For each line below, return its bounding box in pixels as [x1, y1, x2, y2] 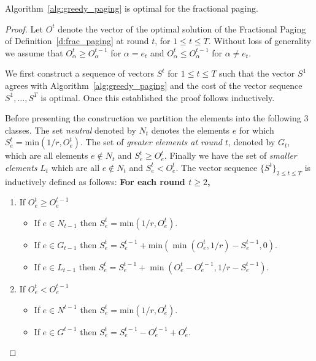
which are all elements [5, 149, 88, 162]
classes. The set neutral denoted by [5, 123, 136, 136]
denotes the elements [151, 123, 229, 136]
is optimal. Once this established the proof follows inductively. [40, 91, 275, 104]
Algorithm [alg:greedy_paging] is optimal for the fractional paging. [5, 2, 258, 14]
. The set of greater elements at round [80, 135, 222, 148]
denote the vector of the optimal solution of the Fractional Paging [58, 22, 306, 35]
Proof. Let [5, 22, 43, 35]
